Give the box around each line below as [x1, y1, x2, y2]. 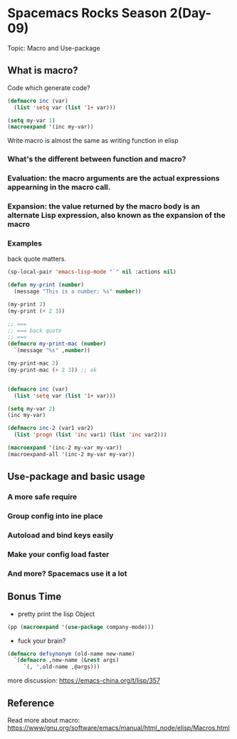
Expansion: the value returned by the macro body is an [7, 201, 201, 211]
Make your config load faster [7, 549, 110, 559]
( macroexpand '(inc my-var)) [7, 124, 94, 131]
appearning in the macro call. [7, 182, 111, 192]
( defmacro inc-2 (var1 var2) [7, 425, 94, 432]
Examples [7, 238, 43, 248]
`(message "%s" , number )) [14, 347, 91, 354]
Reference [7, 697, 55, 709]
